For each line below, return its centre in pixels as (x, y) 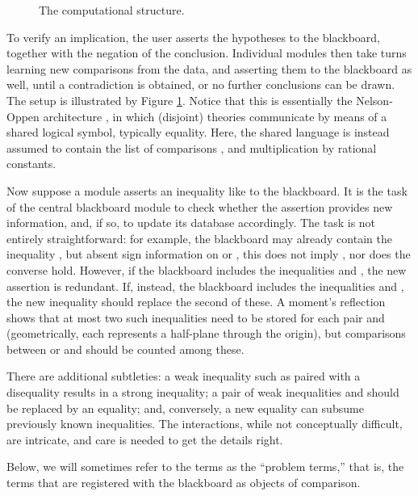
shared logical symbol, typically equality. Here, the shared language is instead (198, 132)
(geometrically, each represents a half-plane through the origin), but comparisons (206, 333)
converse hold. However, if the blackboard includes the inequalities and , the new (207, 269)
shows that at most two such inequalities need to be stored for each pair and (196, 317)
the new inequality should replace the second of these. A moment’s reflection (196, 302)
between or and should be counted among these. (125, 349)
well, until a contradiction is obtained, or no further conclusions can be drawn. (201, 84)
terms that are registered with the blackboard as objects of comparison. (184, 483)
